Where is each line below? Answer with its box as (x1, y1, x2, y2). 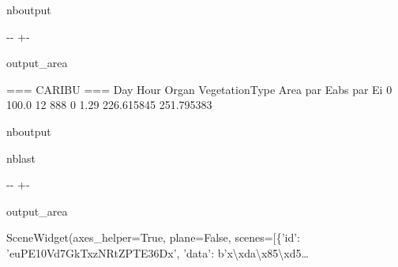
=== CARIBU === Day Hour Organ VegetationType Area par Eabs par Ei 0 (6, 81, 392, 97)
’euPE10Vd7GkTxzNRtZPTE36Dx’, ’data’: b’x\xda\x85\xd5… (6, 244, 309, 261)
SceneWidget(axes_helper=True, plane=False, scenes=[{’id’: (6, 229, 300, 246)
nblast (6, 149, 36, 166)
